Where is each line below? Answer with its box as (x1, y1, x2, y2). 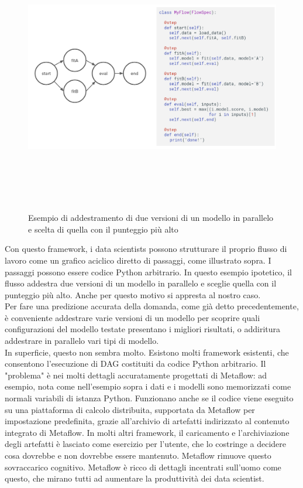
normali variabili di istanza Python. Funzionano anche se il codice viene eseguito (5, 392, 294, 404)
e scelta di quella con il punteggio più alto (28, 223, 178, 235)
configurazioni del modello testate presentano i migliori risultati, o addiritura (5, 323, 281, 335)
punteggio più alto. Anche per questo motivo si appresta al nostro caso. (5, 288, 261, 301)
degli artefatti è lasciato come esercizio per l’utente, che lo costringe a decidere (5, 438, 287, 450)
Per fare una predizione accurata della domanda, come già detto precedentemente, (5, 300, 299, 312)
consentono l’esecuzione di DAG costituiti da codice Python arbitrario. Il (5, 357, 266, 370)
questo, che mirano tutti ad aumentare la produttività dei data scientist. (5, 472, 264, 484)
